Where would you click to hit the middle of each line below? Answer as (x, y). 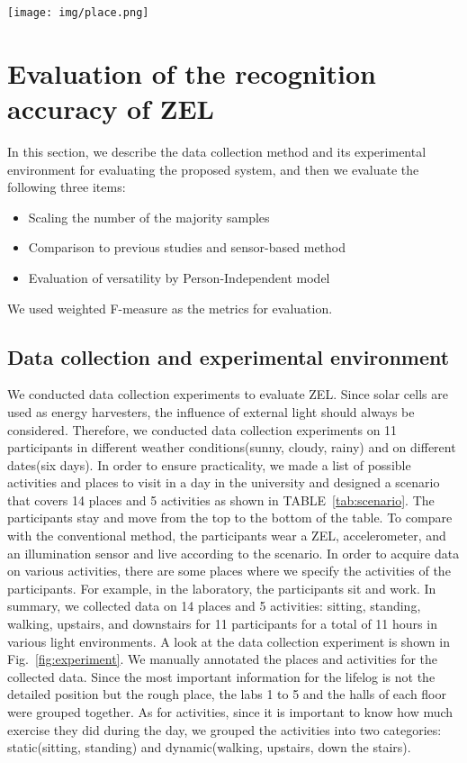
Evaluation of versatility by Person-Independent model (179, 277)
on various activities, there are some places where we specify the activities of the (229, 571)
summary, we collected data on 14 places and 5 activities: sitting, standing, (214, 606)
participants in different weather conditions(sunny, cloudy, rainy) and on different (232, 447)
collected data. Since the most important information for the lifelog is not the (221, 676)
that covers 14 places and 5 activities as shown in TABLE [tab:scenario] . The (221, 500)
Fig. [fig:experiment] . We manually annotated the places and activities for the (223, 659)
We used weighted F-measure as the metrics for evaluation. (170, 308)
